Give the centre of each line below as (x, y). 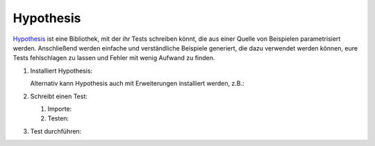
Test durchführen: (56, 131)
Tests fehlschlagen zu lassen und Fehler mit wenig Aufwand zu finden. (114, 58)
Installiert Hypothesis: (61, 71)
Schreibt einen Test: (59, 96)
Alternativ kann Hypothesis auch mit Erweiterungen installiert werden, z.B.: (137, 84)
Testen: (58, 118)
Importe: (60, 109)
